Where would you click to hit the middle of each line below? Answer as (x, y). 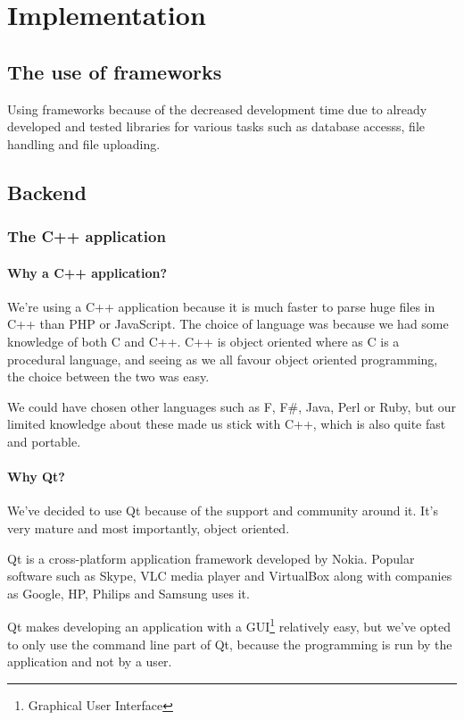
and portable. (44, 441)
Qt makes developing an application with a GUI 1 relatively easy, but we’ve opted (229, 625)
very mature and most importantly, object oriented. (149, 527)
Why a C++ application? (87, 272)
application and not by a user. (90, 661)
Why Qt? (36, 477)
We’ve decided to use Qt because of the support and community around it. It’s (223, 511)
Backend (47, 192)
